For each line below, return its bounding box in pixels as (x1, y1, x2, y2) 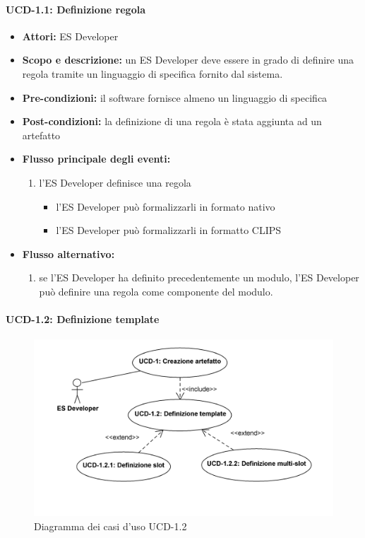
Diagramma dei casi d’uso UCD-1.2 (34, 519, 187, 533)
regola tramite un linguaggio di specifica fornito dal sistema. (22, 66, 283, 81)
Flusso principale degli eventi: (22, 151, 171, 166)
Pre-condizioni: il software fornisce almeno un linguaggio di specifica (22, 90, 328, 105)
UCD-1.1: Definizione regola (6, 1, 145, 16)
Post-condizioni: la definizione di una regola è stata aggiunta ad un (22, 114, 322, 129)
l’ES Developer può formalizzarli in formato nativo (56, 199, 275, 214)
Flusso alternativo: (22, 246, 115, 261)
